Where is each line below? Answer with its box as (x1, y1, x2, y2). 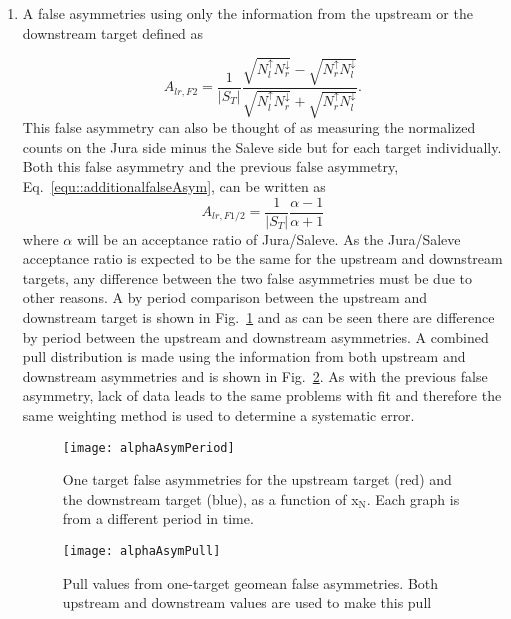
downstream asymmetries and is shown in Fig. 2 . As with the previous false (22, 365, 488, 386)
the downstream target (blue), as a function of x (62, 488, 359, 509)
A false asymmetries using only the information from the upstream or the (22, 3, 473, 23)
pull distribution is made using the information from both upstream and (22, 346, 466, 367)
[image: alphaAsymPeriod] (62, 440, 235, 455)
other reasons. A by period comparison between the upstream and (22, 287, 427, 308)
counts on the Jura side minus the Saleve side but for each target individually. (22, 136, 502, 157)
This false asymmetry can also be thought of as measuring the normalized (22, 117, 476, 138)
